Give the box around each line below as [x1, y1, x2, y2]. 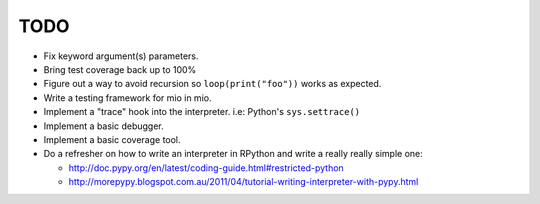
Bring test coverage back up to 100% [43, 63, 197, 75]
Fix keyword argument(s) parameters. [43, 50, 199, 62]
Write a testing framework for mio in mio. [43, 91, 212, 104]
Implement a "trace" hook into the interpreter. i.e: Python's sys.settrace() [43, 106, 361, 118]
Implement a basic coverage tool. [43, 133, 181, 145]
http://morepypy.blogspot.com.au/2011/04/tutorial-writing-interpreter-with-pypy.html [68, 176, 419, 188]
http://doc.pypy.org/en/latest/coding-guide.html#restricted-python [68, 161, 344, 174]
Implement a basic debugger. [43, 120, 164, 132]
